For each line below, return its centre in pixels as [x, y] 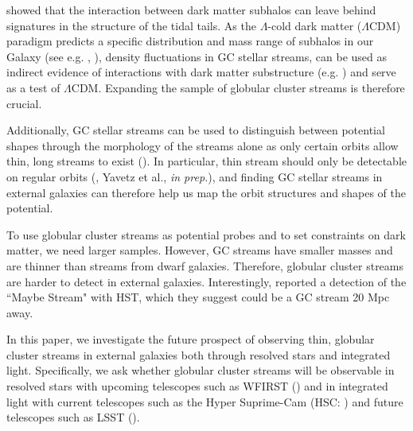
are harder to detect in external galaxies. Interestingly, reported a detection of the [206, 281]
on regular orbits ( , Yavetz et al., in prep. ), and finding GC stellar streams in [195, 176]
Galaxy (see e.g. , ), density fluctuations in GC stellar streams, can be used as [197, 56]
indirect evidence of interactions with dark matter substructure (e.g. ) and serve [201, 72]
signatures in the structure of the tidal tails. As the [131, 25]
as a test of [33, 87]
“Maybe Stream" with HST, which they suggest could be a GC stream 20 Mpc [198, 297]
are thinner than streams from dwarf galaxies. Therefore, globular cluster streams [205, 265]
